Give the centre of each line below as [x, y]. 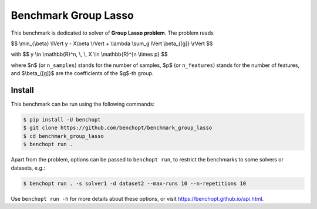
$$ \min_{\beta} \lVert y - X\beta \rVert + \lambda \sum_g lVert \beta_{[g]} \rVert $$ [112, 43]
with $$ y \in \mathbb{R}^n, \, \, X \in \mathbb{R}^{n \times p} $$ [89, 54]
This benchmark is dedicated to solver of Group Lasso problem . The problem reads [112, 33]
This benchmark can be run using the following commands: [83, 104]
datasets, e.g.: [28, 168]
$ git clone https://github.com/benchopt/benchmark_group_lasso [118, 128]
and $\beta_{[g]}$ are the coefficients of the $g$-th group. [82, 73]
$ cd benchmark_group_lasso [63, 136]
